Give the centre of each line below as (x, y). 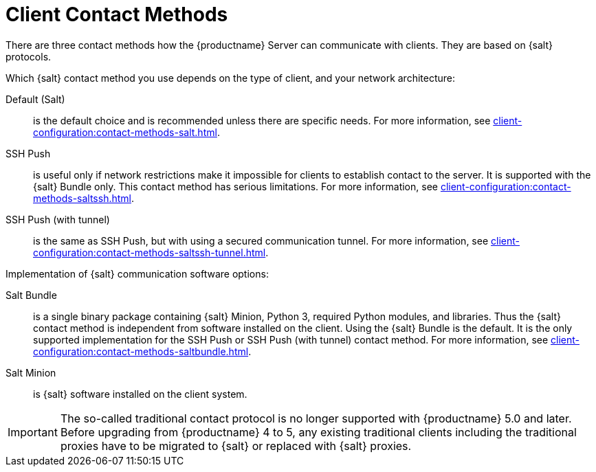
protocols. (29, 56)
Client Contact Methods (117, 14)
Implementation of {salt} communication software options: (137, 273)
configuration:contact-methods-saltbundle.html (141, 351)
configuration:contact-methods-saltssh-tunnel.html (150, 252)
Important (33, 432)
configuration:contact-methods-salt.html (125, 132)
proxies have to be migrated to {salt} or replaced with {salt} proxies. (236, 446)
